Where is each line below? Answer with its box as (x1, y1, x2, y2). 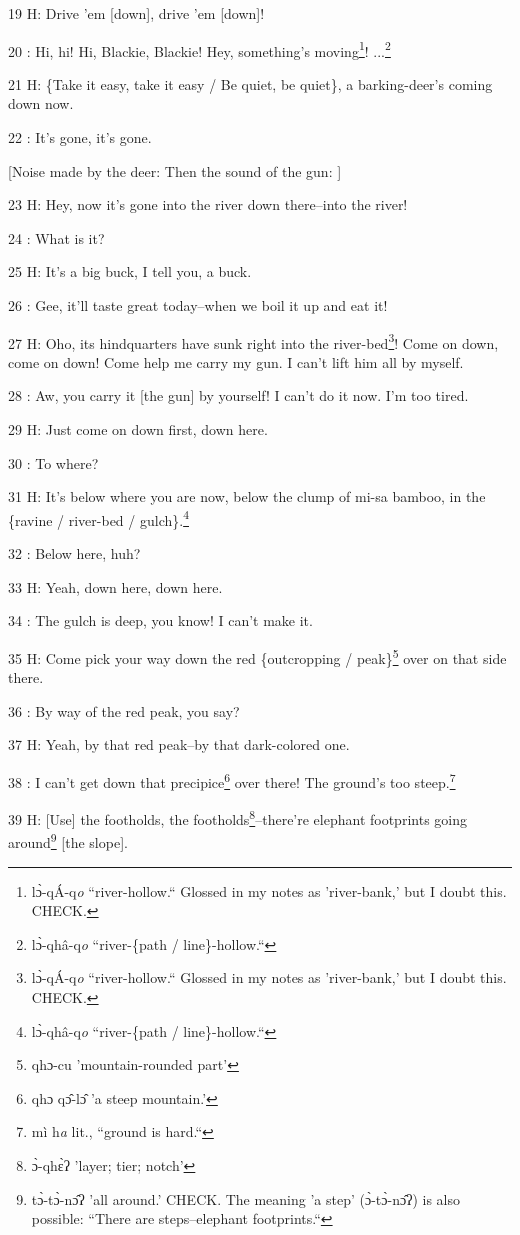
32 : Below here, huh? (8, 543, 141, 564)
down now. (8, 93, 74, 114)
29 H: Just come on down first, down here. (8, 419, 268, 440)
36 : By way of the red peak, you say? (8, 700, 240, 721)
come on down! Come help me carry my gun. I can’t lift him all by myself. (8, 351, 464, 372)
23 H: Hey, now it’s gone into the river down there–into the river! (8, 194, 408, 215)
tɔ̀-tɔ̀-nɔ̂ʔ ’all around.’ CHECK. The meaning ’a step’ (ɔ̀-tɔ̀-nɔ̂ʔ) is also (31, 1188, 460, 1209)
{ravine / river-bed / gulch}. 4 (8, 506, 189, 530)
